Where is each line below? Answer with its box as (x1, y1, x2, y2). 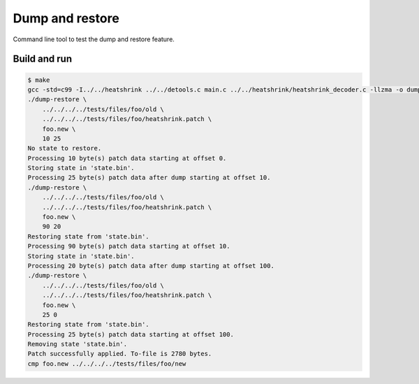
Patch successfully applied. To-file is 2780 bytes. (27, 350, 212, 358)
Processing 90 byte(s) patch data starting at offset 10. (27, 242, 230, 250)
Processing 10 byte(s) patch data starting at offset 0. (27, 154, 227, 162)
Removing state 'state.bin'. (27, 340, 128, 348)
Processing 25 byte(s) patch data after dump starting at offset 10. (27, 173, 271, 182)
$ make (27, 76, 50, 84)
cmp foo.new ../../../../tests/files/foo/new (27, 360, 186, 367)
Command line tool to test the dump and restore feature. (13, 35, 175, 43)
